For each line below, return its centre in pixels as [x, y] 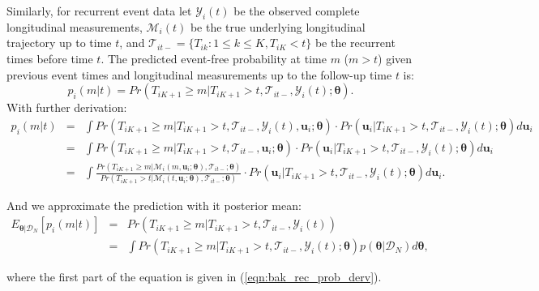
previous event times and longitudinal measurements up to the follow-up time [199, 74]
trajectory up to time [59, 43]
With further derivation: [67, 107]
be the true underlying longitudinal [278, 26]
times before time [50, 58]
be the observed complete [297, 11]
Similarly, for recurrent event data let [99, 11]
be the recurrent [355, 43]
